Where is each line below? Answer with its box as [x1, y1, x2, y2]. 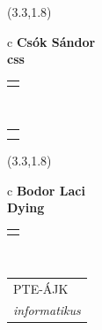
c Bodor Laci [7, 180, 85, 199]
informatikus [13, 301, 81, 319]
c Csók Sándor [7, 32, 96, 50]
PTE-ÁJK [13, 279, 69, 297]
